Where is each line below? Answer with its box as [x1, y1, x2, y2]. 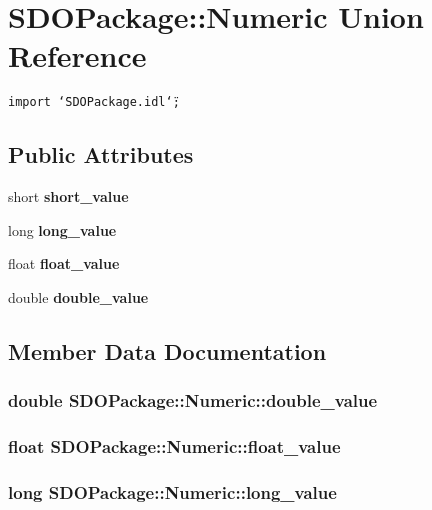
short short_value [8, 186, 129, 207]
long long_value [8, 219, 117, 240]
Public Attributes [8, 139, 194, 170]
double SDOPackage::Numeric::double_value [8, 388, 378, 413]
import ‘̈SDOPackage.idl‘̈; [8, 95, 180, 110]
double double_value [8, 286, 149, 307]
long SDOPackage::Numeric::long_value [8, 479, 337, 504]
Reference [8, 35, 147, 76]
